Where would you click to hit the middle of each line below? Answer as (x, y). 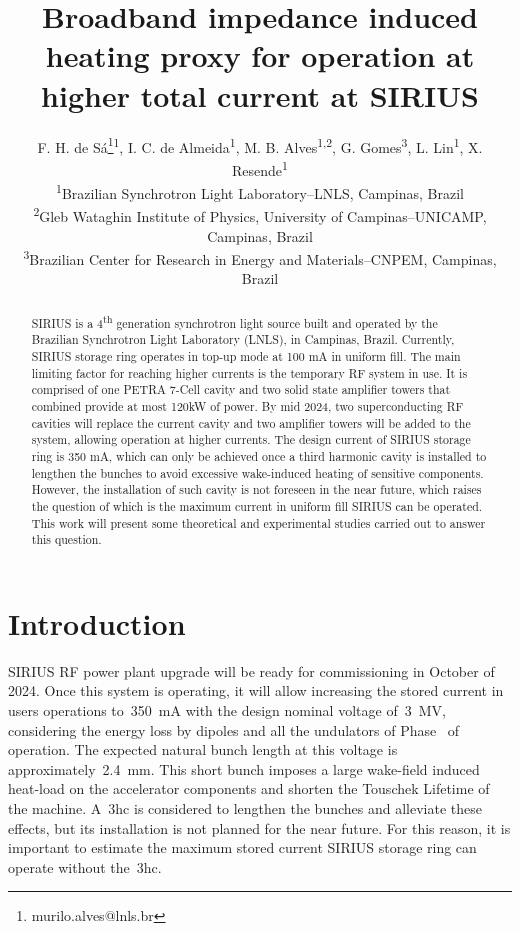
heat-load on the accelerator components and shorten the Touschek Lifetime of (249, 788)
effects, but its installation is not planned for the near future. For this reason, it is (259, 827)
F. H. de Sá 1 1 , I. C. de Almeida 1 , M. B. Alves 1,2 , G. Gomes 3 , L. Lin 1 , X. (260, 145)
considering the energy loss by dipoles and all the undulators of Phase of (234, 729)
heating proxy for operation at (260, 55)
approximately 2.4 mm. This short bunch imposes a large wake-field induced (244, 768)
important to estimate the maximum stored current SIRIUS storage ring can (242, 847)
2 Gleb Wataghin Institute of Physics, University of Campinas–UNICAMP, (260, 214)
